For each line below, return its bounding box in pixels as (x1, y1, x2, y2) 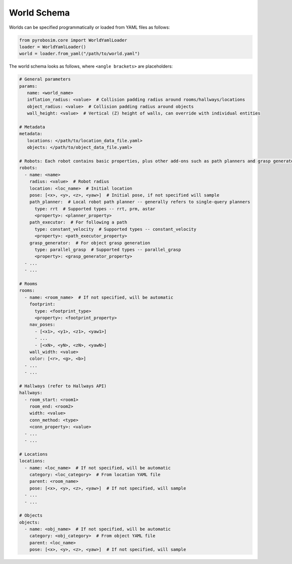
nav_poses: (29, 322, 55, 327)
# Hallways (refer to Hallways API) (19, 383, 107, 389)
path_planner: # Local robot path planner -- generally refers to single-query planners (29, 199, 251, 205)
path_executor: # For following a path (29, 220, 128, 225)
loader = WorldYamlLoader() (19, 44, 86, 50)
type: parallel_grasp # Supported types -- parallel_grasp (35, 247, 181, 253)
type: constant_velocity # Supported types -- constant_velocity (35, 226, 197, 232)
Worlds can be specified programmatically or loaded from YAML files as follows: (9, 24, 170, 30)
